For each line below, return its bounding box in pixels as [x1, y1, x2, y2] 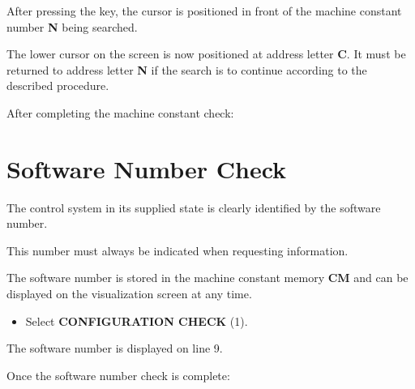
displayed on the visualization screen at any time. [6, 285, 252, 302]
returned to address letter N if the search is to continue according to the [6, 61, 367, 78]
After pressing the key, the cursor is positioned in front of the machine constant [6, 2, 402, 19]
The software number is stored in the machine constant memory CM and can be [6, 269, 409, 286]
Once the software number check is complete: [6, 366, 230, 383]
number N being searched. [6, 18, 138, 35]
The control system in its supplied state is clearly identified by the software [6, 199, 381, 216]
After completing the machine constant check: [6, 104, 234, 121]
